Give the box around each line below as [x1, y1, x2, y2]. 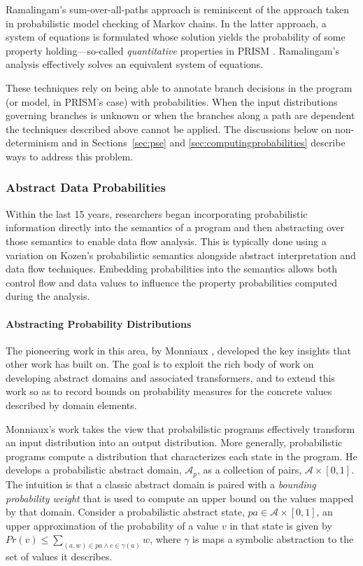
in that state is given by [229, 518, 332, 532]
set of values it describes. [6, 549, 113, 564]
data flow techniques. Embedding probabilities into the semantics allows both [6, 261, 337, 276]
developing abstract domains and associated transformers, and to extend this [6, 370, 335, 385]
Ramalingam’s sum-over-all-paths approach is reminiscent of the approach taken [6, 2, 350, 16]
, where [150, 532, 181, 546]
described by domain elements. [6, 398, 137, 413]
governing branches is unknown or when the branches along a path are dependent [6, 108, 355, 123]
